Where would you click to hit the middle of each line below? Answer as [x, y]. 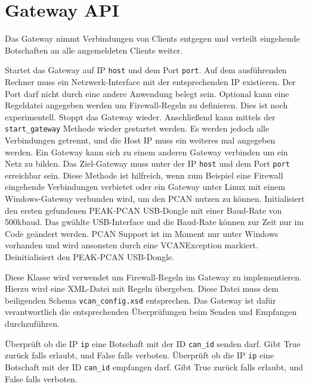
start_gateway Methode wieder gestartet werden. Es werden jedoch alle [137, 128]
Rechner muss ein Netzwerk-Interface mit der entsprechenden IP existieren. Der [150, 81]
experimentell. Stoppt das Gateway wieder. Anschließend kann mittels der [140, 116]
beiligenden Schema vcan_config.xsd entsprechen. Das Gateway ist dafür [140, 300]
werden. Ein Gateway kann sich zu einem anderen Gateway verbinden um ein [146, 152]
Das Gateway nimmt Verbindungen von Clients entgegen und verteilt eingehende [152, 38]
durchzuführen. [32, 324]
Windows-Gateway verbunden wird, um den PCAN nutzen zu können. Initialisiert [155, 199]
